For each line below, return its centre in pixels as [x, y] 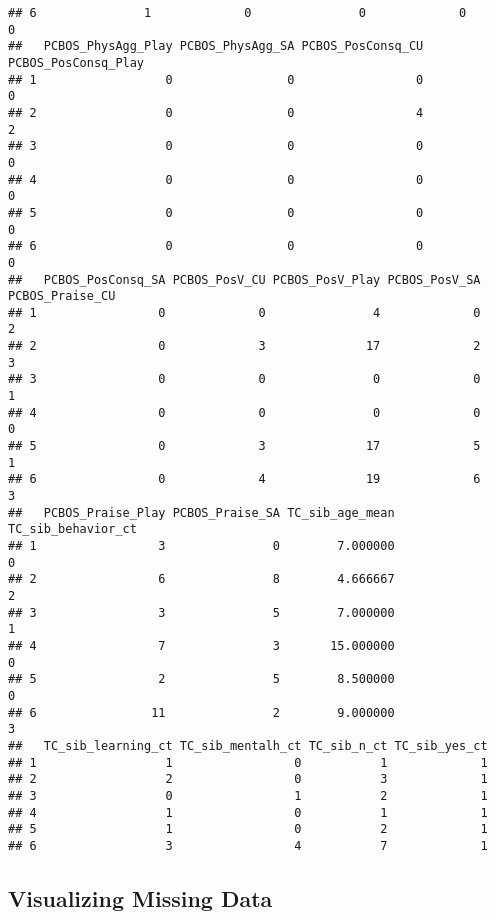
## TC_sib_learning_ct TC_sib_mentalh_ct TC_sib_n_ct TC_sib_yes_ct [248, 745]
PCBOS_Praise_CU [62, 296]
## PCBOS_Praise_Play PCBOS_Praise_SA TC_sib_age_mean [201, 512]
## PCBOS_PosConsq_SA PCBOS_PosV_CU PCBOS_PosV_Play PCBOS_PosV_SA [244, 279]
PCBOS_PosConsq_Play [76, 62]
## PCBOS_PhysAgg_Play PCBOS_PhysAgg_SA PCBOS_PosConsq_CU [216, 46]
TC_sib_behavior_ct [72, 529]
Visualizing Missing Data [140, 897]
